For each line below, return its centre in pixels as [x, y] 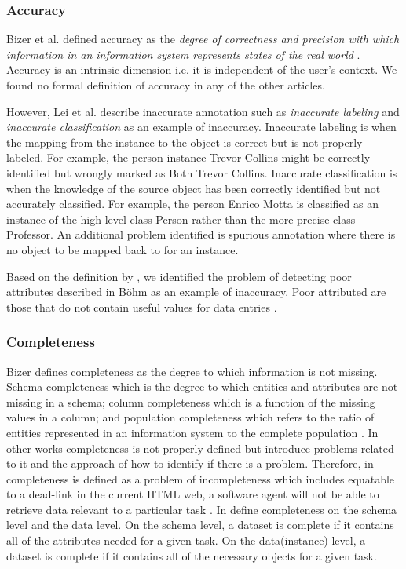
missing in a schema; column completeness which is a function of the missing [191, 401]
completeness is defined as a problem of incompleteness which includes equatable [201, 478]
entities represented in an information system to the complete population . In [192, 432]
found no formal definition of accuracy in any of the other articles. [166, 85]
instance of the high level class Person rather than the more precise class [181, 219]
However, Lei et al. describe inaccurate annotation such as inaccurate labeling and [203, 111]
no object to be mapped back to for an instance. [123, 249]
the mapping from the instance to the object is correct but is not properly [185, 142]
